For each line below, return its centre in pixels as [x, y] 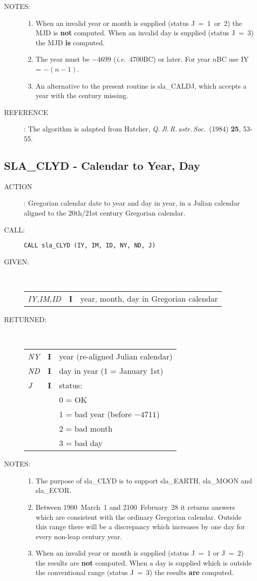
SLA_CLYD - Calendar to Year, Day [102, 165]
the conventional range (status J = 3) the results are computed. [134, 572]
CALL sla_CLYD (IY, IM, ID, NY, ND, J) [90, 246]
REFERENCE [26, 112]
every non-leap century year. [79, 536]
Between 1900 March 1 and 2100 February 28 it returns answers [135, 507]
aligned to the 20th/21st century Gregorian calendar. [105, 212]
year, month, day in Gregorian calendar [149, 298]
